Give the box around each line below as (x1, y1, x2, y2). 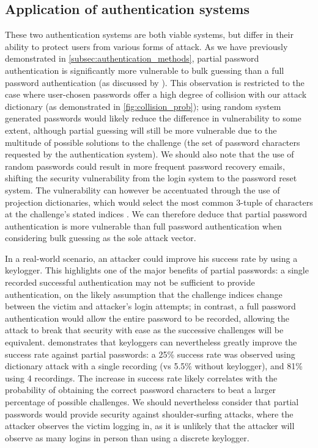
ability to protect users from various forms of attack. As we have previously (5, 40, 288, 52)
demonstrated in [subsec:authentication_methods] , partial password (5, 52, 259, 65)
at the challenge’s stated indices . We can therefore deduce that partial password (5, 208, 308, 220)
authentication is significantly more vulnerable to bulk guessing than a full (5, 63, 284, 76)
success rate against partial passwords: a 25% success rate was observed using (5, 347, 295, 360)
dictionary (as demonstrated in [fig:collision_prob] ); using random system (5, 99, 281, 112)
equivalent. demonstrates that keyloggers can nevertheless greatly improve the (5, 336, 297, 349)
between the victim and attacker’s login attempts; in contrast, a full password (5, 300, 296, 313)
